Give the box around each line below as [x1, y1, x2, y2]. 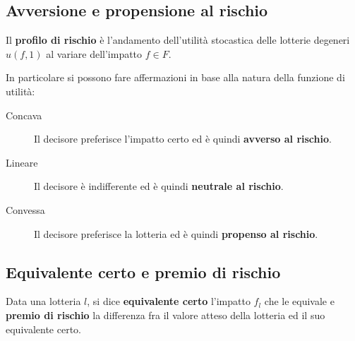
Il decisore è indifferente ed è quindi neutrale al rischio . [34, 179, 284, 193]
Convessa [6, 202, 45, 217]
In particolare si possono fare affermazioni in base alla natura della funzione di [6, 70, 345, 85]
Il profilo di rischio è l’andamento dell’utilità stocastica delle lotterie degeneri [6, 32, 350, 47]
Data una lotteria [6, 294, 81, 309]
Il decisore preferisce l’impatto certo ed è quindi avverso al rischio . [34, 131, 332, 146]
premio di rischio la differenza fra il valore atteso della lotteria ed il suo [6, 307, 325, 322]
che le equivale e [264, 294, 335, 309]
